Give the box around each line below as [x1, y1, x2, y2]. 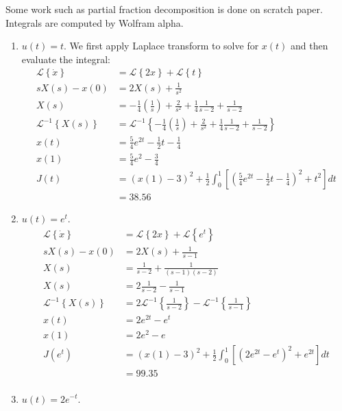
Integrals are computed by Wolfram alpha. [5, 15, 184, 30]
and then [291, 38, 328, 53]
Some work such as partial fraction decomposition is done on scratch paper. [5, 2, 323, 16]
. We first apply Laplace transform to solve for [64, 38, 259, 53]
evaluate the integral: [21, 51, 110, 66]
